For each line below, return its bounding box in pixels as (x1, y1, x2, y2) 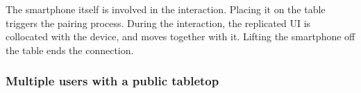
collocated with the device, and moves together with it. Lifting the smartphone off (6, 29, 355, 44)
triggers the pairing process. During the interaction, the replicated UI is (6, 15, 311, 30)
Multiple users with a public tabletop (6, 72, 219, 90)
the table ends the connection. (6, 42, 134, 57)
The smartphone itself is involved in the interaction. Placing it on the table (6, 2, 326, 16)
